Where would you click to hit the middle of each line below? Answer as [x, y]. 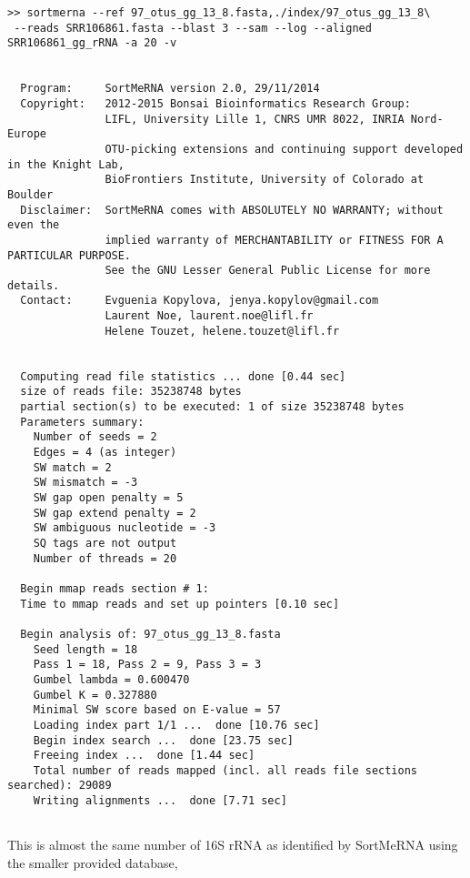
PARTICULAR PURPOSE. [70, 255]
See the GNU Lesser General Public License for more [268, 271]
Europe [27, 134]
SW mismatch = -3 [85, 483]
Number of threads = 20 [105, 558]
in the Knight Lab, [66, 164]
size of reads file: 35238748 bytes [131, 392]
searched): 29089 [60, 786]
